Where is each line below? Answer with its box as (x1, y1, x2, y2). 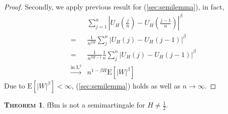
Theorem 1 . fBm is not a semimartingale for (4, 99, 145, 110)
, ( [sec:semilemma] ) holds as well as (71, 80, 180, 91)
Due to (4, 80, 25, 91)
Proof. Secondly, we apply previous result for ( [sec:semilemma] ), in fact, (4, 1, 224, 11)
